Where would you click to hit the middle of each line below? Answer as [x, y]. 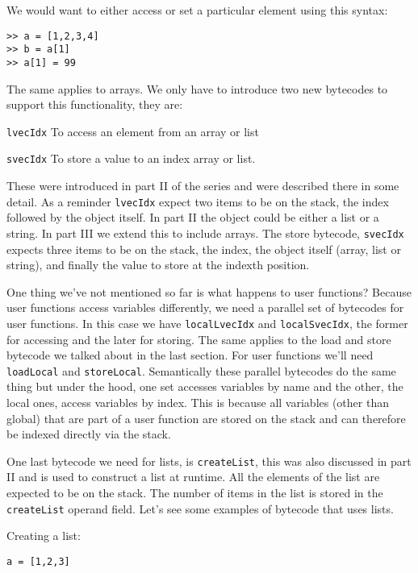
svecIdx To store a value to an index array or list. [131, 158]
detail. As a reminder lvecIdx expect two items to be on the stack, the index [198, 201]
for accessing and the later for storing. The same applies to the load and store [199, 339]
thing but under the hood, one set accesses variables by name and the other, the [205, 386]
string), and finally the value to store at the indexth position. [158, 265]
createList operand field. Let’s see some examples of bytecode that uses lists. [200, 508]
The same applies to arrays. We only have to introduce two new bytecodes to [197, 88]
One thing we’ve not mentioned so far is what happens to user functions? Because [209, 291]
